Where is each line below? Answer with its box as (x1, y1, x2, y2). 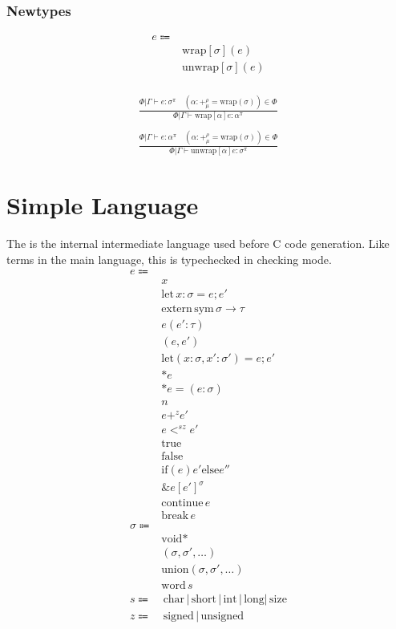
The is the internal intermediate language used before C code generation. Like (6, 234, 390, 251)
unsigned (200, 611, 244, 623)
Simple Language (6, 189, 199, 221)
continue (161, 497, 204, 509)
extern (161, 303, 192, 315)
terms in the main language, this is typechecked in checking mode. (6, 250, 332, 267)
